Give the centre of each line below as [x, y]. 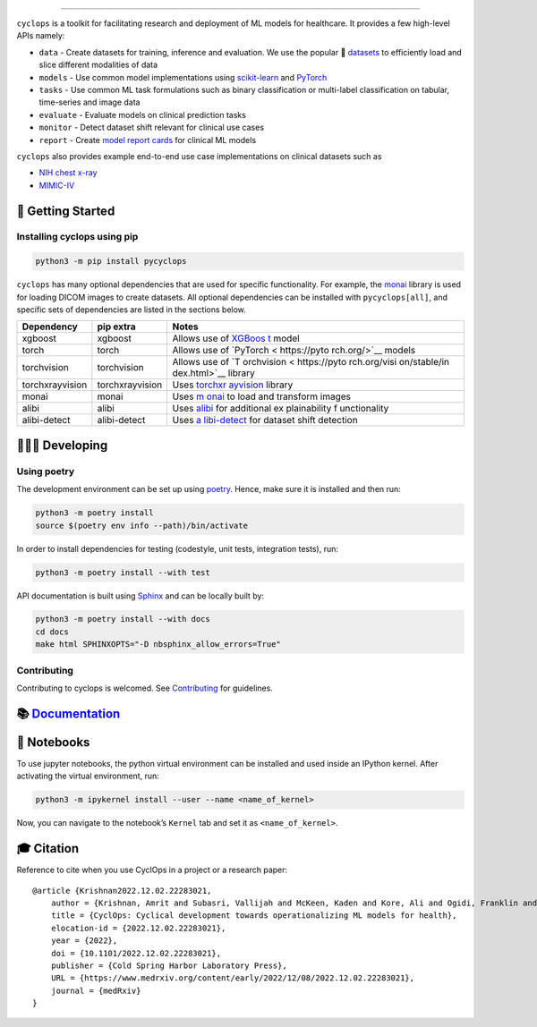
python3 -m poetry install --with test [123, 572]
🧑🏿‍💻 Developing [62, 445]
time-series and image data [89, 102]
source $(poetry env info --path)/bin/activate [141, 525]
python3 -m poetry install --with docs [123, 619]
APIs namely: [41, 36]
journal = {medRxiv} [96, 990]
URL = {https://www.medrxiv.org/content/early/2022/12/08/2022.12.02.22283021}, [233, 978]
